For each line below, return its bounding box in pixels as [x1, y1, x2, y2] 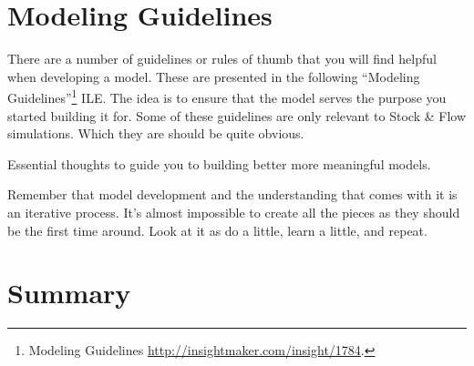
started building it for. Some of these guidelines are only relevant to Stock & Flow [7, 106, 467, 125]
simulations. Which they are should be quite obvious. [7, 124, 304, 143]
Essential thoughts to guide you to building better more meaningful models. [7, 154, 431, 173]
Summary [7, 274, 131, 311]
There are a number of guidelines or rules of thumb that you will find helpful [7, 49, 437, 68]
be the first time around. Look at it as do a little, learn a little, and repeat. [7, 220, 428, 239]
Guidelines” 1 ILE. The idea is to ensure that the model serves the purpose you [7, 86, 447, 107]
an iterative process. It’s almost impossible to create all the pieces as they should [7, 202, 460, 221]
